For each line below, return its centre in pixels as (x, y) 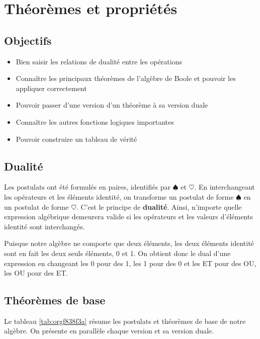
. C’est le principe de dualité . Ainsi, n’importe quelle (159, 206)
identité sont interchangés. (45, 226)
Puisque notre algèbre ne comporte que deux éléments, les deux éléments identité (129, 243)
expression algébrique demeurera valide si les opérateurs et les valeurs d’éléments (128, 217)
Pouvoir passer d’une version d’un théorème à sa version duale (112, 105)
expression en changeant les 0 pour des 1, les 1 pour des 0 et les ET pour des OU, (130, 263)
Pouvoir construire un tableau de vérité (76, 139)
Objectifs (28, 40)
